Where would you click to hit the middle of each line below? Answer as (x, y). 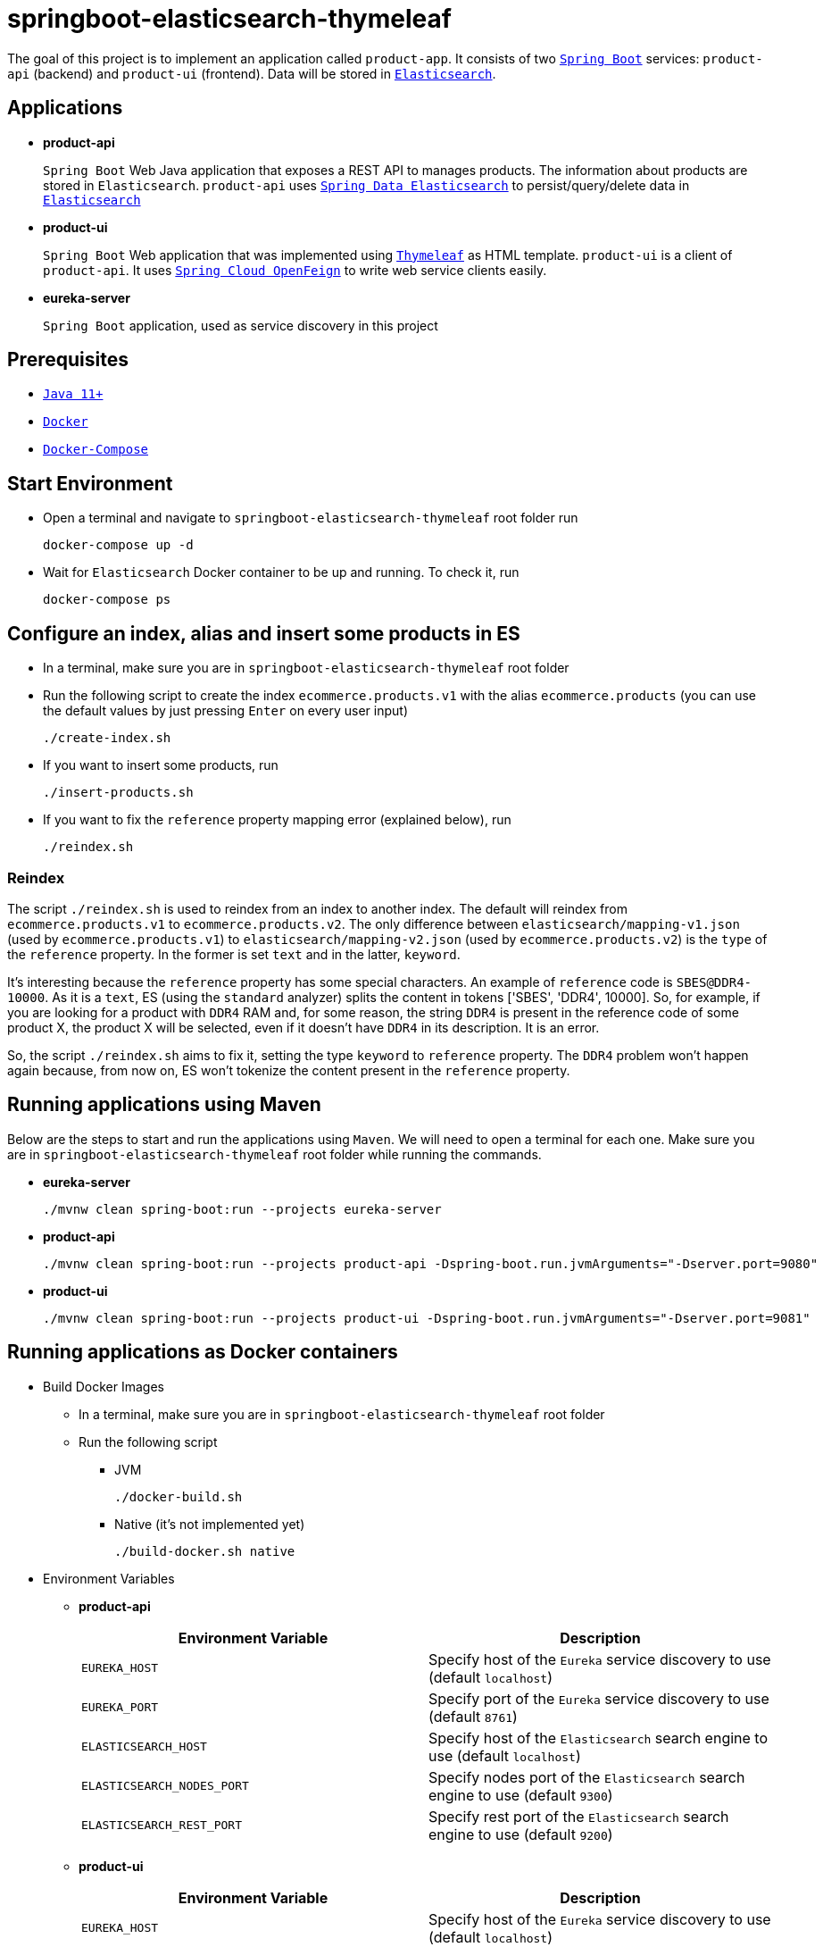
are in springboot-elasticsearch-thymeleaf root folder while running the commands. (274, 1154)
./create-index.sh (107, 738)
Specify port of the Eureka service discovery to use (599, 1698)
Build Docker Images (104, 1386)
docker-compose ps (107, 600)
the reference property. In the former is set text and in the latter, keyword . (234, 954)
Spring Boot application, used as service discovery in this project (241, 325)
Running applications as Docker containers (203, 1352)
